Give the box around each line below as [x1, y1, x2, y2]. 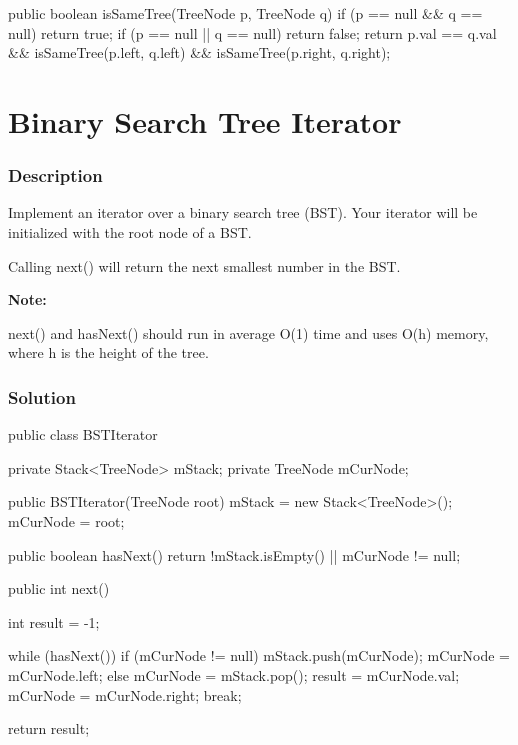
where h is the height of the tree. [8, 342, 209, 363]
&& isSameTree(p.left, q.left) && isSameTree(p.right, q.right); [8, 42, 391, 63]
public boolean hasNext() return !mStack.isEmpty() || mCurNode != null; [8, 544, 461, 565]
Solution [8, 384, 76, 409]
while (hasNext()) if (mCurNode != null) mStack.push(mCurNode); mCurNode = [8, 645, 511, 666]
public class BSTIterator [8, 424, 158, 445]
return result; [8, 718, 90, 739]
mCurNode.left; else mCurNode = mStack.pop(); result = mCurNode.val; [8, 664, 460, 685]
